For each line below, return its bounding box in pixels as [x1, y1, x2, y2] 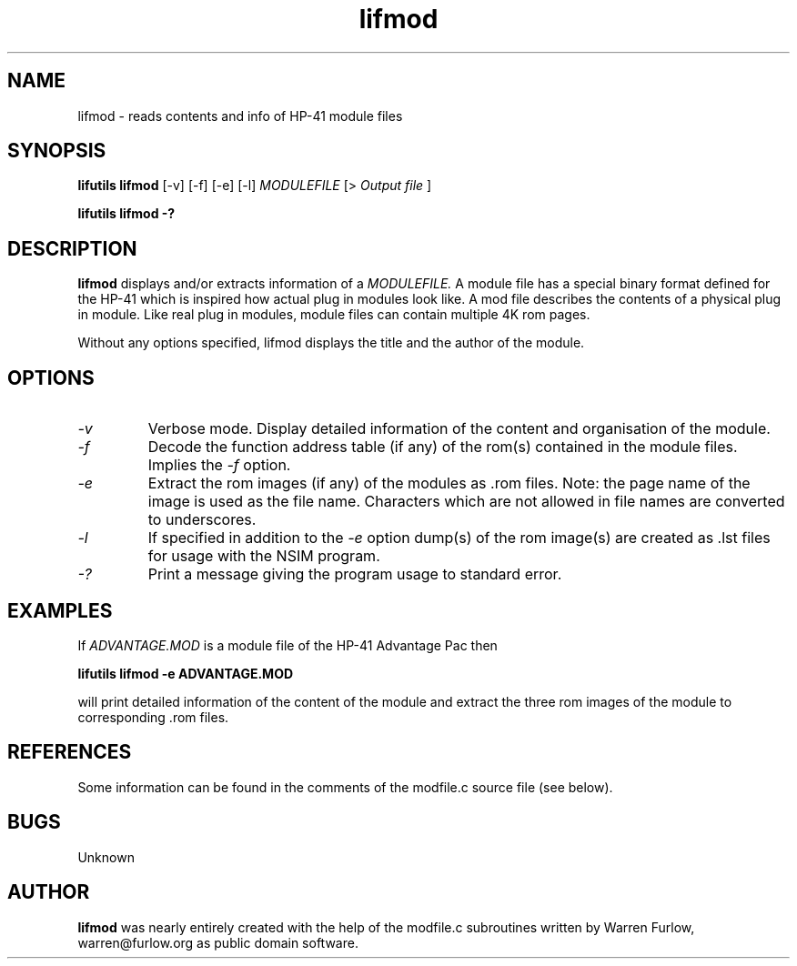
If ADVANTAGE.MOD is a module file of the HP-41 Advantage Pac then [77, 637, 498, 653]
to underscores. [147, 510, 257, 529]
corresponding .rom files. [77, 709, 229, 725]
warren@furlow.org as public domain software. [77, 934, 358, 951]
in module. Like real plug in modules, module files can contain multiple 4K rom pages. [77, 307, 590, 323]
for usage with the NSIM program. [147, 547, 380, 566]
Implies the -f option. [147, 456, 291, 475]
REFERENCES [7, 740, 132, 764]
